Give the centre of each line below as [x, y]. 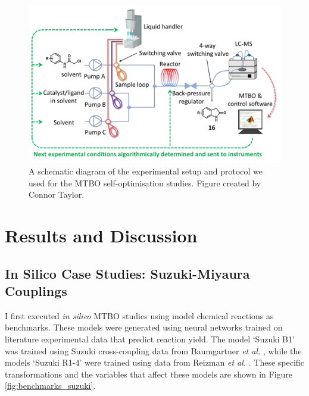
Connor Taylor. [57, 194]
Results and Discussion [101, 235]
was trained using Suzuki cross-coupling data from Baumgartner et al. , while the [153, 350]
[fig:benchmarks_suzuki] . [50, 386]
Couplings [36, 290]
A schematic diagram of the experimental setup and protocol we [146, 171]
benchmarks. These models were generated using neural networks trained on [144, 327]
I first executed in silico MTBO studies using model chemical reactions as [139, 315]
